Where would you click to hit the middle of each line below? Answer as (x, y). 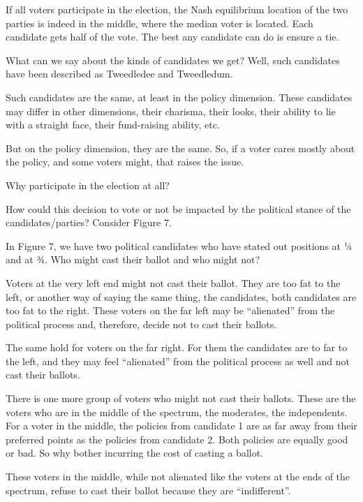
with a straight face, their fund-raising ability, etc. (113, 125)
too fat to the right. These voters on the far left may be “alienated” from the (170, 310)
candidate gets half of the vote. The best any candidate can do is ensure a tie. (172, 37)
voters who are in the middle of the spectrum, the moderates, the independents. (177, 412)
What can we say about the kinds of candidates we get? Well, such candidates (173, 60)
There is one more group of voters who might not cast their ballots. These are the (181, 398)
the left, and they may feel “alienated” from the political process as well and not (178, 361)
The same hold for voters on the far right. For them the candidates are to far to (177, 347)
